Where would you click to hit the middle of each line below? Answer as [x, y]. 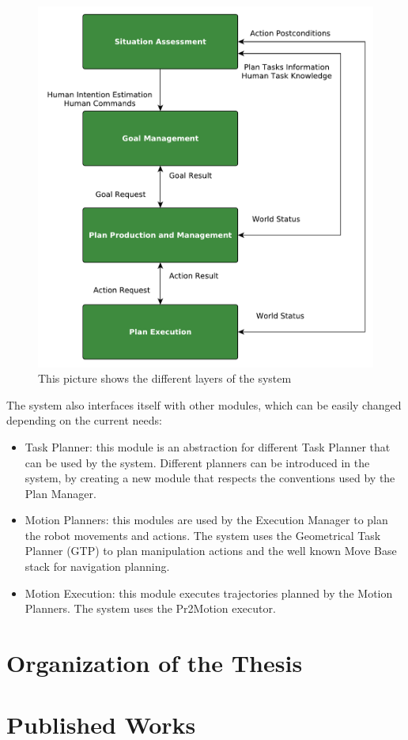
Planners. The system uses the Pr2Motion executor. [150, 608]
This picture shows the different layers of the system [165, 378]
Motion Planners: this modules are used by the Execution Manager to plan [206, 520]
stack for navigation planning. [97, 566]
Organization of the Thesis [155, 663]
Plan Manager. [60, 493]
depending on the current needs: [84, 420]
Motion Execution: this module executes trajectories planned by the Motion [209, 593]
